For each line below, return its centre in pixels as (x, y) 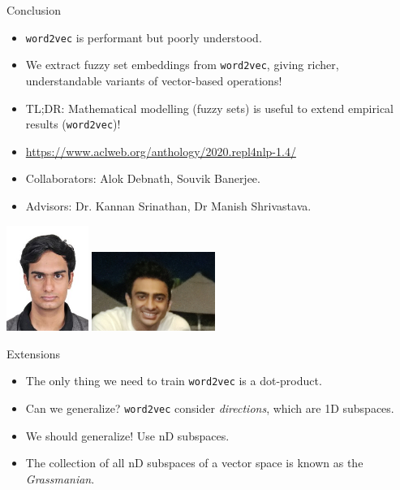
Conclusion (34, 10)
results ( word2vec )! (73, 124)
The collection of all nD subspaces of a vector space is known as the (194, 463)
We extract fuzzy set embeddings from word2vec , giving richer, (182, 65)
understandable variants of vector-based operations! (154, 80)
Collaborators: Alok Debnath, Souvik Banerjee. (143, 178)
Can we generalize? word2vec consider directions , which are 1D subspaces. (210, 408)
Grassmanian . (60, 478)
